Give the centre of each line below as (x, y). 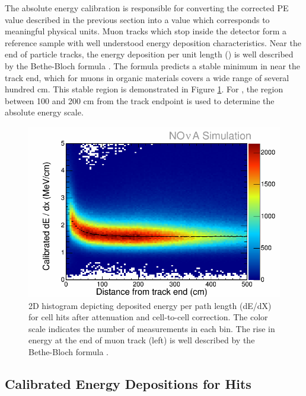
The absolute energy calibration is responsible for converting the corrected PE (147, 8)
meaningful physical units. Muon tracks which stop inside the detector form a (146, 31)
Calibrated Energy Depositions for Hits (128, 384)
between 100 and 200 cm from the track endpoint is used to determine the (140, 100)
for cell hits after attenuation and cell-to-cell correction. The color (148, 317)
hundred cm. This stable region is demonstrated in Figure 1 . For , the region (144, 89)
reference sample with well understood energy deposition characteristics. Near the (153, 42)
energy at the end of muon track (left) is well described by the (142, 340)
